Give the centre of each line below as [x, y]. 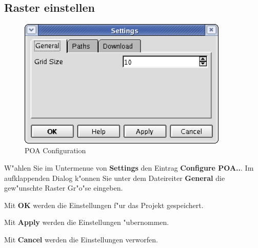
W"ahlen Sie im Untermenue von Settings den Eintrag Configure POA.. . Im [129, 167]
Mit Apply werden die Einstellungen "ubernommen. [87, 222]
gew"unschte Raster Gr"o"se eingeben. [64, 188]
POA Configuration [55, 150]
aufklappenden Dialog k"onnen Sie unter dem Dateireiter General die [115, 178]
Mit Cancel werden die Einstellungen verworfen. [81, 239]
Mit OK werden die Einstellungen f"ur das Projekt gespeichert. [104, 205]
